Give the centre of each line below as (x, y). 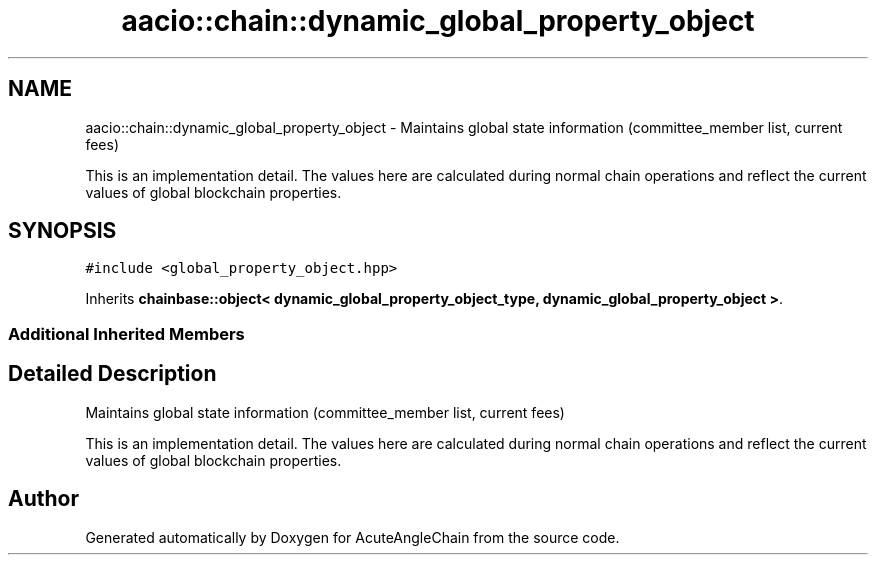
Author (43, 499)
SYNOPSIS (62, 231)
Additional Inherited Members (126, 333)
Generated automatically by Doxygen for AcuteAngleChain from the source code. (352, 537)
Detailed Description (112, 374)
